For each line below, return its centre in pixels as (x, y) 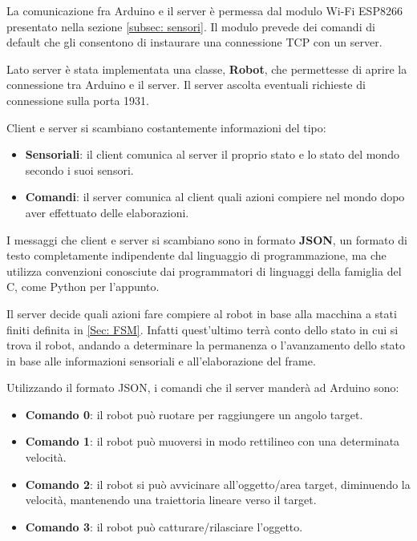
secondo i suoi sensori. (79, 170)
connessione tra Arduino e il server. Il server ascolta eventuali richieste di (186, 85)
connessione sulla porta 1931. (78, 100)
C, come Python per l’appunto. (83, 287)
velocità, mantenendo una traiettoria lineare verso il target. (171, 500)
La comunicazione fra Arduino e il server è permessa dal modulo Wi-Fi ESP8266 (204, 10)
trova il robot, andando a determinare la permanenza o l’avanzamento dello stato (206, 345)
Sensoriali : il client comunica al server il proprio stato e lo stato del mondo (212, 154)
